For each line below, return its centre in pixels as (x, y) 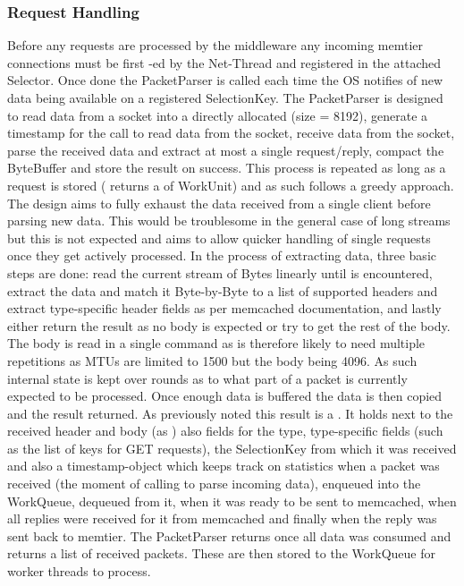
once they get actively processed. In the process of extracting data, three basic (222, 255)
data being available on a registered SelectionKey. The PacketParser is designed (225, 98)
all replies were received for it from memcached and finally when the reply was (222, 518)
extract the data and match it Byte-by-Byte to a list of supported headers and (223, 290)
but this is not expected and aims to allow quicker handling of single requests (219, 238)
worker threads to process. (79, 571)
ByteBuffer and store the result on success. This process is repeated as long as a (227, 168)
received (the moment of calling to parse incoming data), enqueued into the (214, 484)
